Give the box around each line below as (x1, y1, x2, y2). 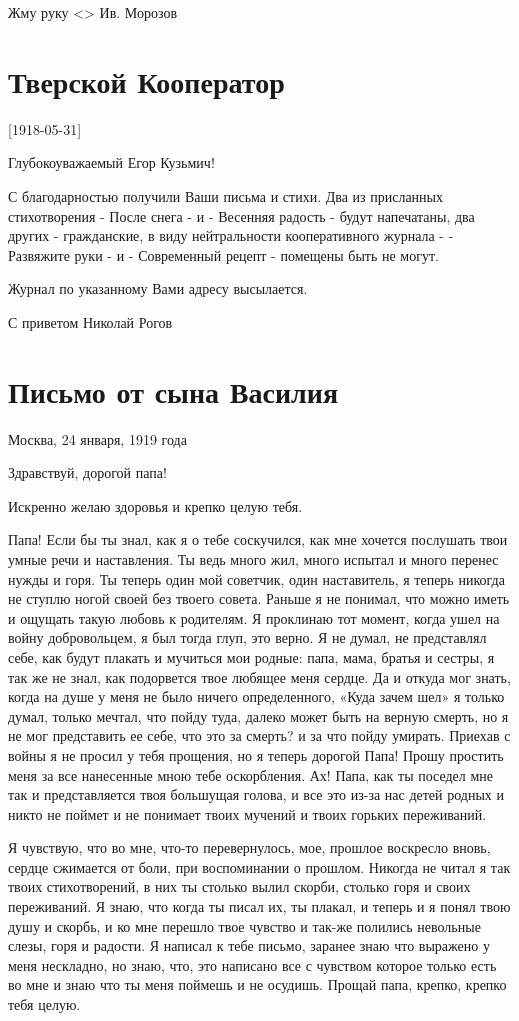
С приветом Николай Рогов (8, 311, 173, 332)
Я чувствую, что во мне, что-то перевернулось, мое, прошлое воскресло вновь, (8, 837, 491, 858)
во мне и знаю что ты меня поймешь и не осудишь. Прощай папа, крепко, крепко (8, 974, 507, 995)
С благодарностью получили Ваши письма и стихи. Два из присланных (8, 185, 444, 206)
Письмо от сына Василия (8, 370, 339, 411)
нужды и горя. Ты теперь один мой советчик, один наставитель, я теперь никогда (8, 568, 505, 589)
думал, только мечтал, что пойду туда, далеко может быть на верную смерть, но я (8, 705, 509, 726)
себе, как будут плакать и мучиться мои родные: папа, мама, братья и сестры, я (8, 646, 495, 667)
